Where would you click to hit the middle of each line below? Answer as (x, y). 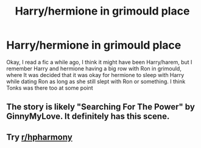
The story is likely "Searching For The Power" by (100, 107)
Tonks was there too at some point (50, 88)
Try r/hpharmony (40, 137)
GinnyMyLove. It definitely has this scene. (88, 116)
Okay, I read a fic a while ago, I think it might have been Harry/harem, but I (99, 62)
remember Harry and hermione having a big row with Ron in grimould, (94, 69)
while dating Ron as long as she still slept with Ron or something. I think (96, 81)
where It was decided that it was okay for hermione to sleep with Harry (95, 75)
